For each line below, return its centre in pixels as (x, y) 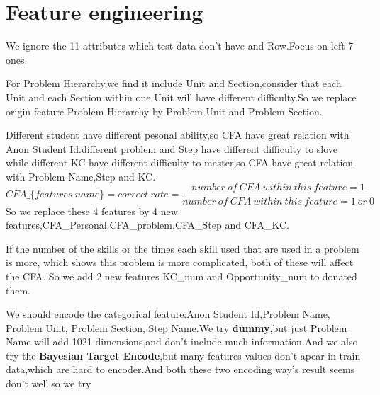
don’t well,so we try (49, 383)
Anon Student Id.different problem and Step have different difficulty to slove (172, 148)
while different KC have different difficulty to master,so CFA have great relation (180, 162)
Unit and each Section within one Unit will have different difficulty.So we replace (181, 97)
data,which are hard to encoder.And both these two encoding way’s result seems (180, 369)
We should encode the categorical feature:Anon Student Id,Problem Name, (168, 314)
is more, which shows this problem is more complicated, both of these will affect (180, 262)
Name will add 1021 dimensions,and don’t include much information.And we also (182, 342)
